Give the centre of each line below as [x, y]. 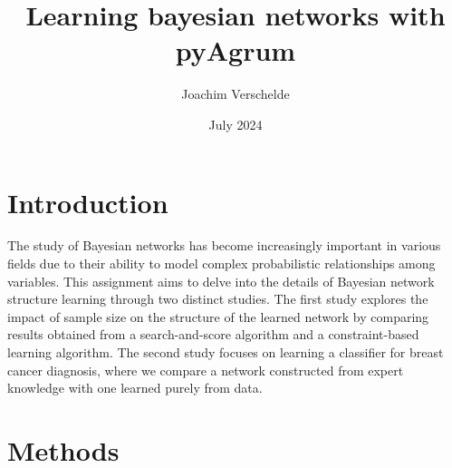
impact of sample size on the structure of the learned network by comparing [218, 316]
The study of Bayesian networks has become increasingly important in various [224, 245]
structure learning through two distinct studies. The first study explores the [218, 299]
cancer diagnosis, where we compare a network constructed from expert [206, 370]
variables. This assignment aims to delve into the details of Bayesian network [221, 281]
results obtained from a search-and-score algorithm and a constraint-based [213, 334]
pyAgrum [236, 50]
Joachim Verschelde [236, 94]
